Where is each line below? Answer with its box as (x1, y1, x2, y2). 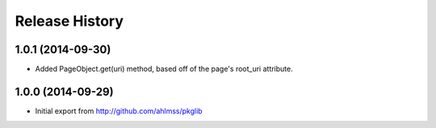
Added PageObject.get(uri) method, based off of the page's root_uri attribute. (35, 64, 294, 74)
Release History (15, 12, 124, 30)
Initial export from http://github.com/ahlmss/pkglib (35, 105, 203, 116)
